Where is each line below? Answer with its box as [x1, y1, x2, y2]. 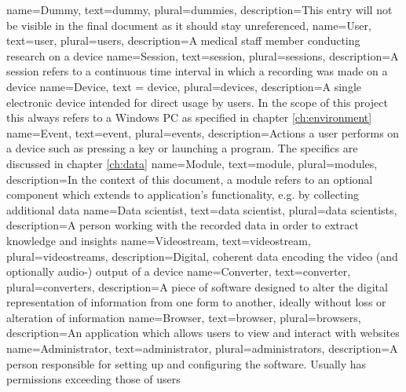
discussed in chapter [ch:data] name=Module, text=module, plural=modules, [6, 155, 378, 171]
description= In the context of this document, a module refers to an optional [6, 170, 373, 187]
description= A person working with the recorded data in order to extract [6, 217, 359, 233]
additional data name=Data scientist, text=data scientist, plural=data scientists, [6, 201, 397, 218]
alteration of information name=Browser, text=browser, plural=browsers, [6, 309, 361, 325]
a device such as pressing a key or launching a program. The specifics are [6, 140, 358, 156]
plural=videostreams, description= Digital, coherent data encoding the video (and [6, 247, 398, 264]
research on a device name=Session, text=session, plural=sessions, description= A [6, 47, 399, 64]
